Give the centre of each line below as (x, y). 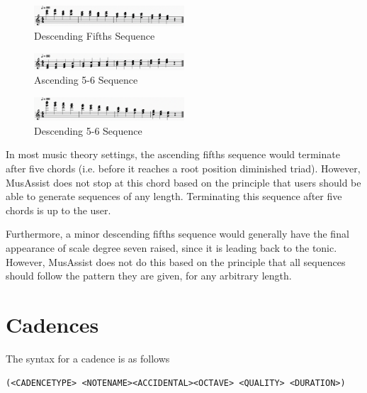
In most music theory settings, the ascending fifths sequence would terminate (173, 154)
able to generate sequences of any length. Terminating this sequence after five (174, 196)
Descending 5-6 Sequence (88, 130)
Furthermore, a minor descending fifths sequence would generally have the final (177, 234)
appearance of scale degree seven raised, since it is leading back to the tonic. (171, 248)
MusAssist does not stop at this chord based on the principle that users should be (183, 182)
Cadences (52, 324)
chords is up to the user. (58, 210)
